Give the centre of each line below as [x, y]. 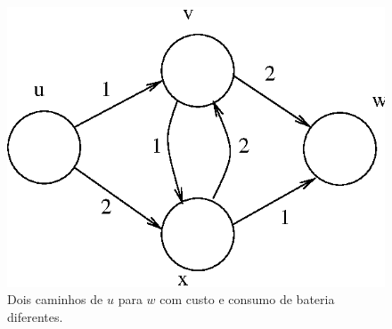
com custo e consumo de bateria [247, 299]
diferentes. [35, 316]
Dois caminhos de [55, 299]
